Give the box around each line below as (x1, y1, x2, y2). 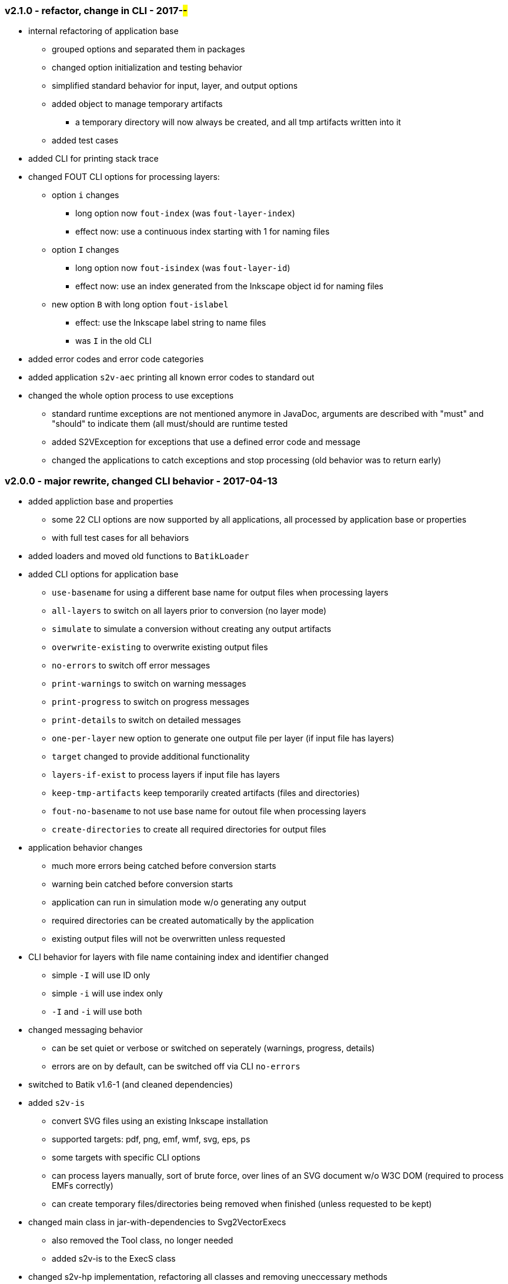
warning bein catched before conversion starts (52, 879, 233, 890)
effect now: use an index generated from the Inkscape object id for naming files (75, 281, 383, 292)
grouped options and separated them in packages (52, 44, 245, 55)
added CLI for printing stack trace (28, 153, 159, 164)
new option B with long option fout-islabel (52, 299, 229, 310)
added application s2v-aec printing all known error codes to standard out (28, 372, 315, 383)
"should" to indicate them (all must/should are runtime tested (52, 419, 288, 429)
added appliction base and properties (28, 496, 173, 507)
